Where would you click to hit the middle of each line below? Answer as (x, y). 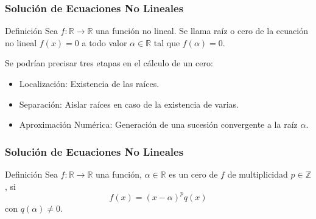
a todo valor (104, 42)
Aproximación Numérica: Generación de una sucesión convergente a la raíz (158, 124)
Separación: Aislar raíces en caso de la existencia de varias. (129, 104)
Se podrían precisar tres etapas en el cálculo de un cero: (109, 63)
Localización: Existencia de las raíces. (89, 83)
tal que (167, 42)
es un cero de (193, 174)
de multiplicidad (258, 174)
